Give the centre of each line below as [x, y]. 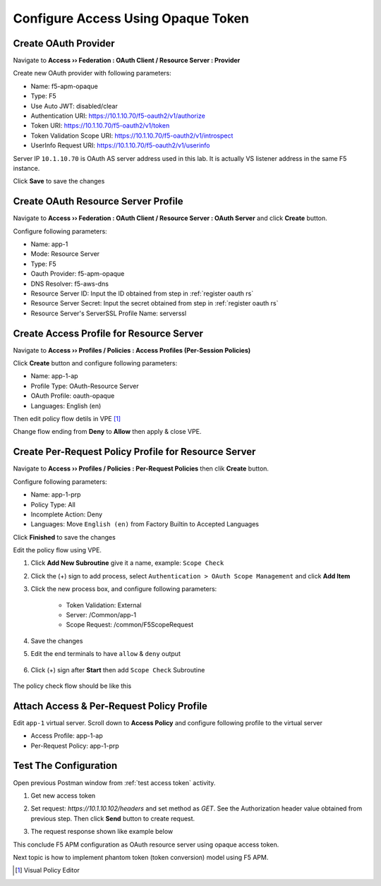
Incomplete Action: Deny [66, 514]
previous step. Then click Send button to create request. [113, 818]
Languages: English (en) [66, 406]
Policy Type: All [53, 504]
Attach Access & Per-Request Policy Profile [110, 706]
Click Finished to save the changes [64, 537]
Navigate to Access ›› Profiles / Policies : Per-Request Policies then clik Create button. [141, 468]
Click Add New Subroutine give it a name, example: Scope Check [127, 563]
